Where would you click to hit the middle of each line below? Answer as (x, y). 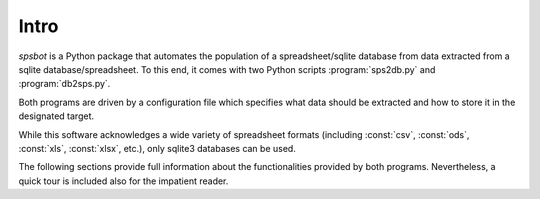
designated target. (56, 116)
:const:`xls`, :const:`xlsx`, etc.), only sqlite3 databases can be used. (157, 148)
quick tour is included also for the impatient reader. (123, 181)
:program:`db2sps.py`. (64, 84)
